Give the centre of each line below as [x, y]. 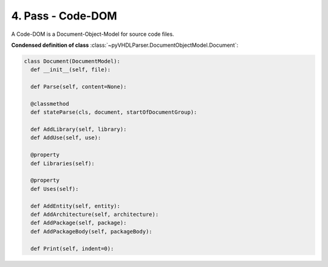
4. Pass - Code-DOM [64, 16]
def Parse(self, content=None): [79, 87]
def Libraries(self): [63, 163]
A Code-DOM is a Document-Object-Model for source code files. [93, 34]
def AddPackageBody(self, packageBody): [91, 231]
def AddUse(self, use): [66, 138]
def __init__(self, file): [71, 70]
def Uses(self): [55, 189]
